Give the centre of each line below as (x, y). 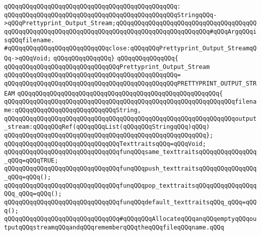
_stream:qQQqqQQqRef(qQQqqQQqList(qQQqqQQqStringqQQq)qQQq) (107, 127)
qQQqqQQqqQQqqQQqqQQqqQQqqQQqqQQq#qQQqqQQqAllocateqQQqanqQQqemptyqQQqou (130, 219)
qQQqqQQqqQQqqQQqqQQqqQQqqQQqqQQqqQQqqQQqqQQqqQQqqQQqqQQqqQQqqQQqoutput (130, 119)
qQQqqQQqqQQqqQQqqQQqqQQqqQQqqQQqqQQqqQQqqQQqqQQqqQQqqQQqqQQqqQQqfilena (130, 102)
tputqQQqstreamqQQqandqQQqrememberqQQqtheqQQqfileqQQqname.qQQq (114, 228)
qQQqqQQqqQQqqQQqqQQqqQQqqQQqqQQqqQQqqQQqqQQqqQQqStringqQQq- (111, 15)
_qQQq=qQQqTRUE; (31, 160)
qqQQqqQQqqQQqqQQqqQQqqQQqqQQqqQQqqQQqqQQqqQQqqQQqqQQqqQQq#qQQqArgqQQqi (130, 31)
